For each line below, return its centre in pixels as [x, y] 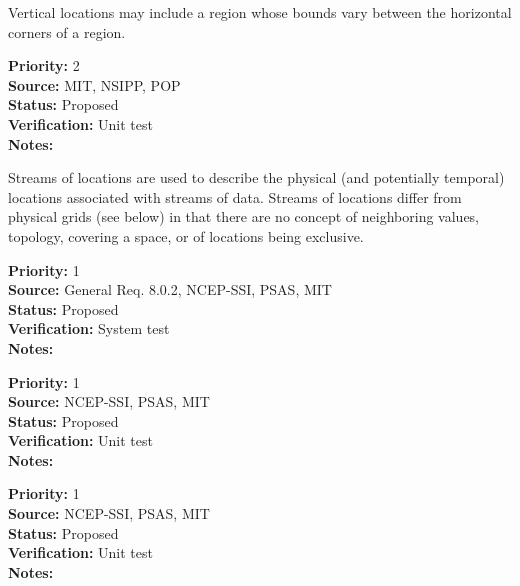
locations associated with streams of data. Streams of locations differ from [235, 196]
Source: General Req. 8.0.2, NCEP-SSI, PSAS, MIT [170, 289]
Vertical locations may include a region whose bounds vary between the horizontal [260, 12]
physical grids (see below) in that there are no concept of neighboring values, [244, 216]
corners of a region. [67, 31]
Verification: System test [89, 328]
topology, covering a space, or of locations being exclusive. [186, 235]
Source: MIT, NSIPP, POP [94, 84]
